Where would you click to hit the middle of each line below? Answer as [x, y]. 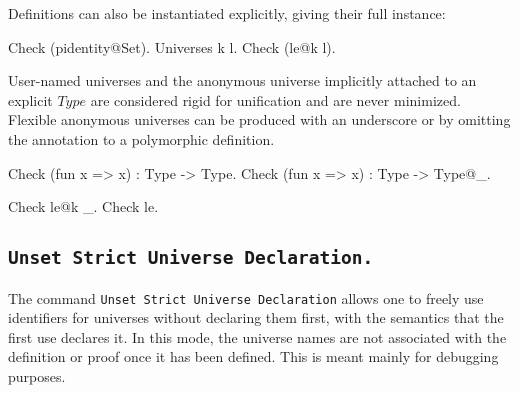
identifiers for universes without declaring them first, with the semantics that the [256, 317]
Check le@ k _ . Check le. [83, 206]
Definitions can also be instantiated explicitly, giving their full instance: [227, 13]
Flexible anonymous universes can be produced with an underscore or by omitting [259, 119]
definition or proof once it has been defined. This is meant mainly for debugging [253, 356]
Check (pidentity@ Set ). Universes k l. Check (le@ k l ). [172, 46]
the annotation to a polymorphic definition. [141, 138]
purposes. [37, 375]
